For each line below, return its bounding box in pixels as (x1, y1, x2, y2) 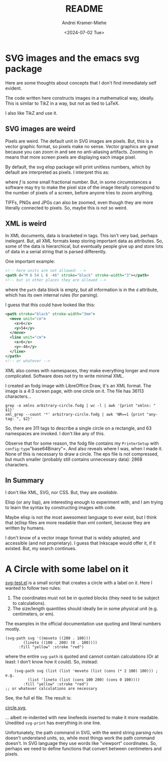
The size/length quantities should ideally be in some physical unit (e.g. (12, 605, 158, 612)
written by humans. (5, 525, 45, 531)
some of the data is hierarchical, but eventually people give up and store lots (5, 243, 163, 249)
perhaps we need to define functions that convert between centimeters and (5, 746, 162, 752)
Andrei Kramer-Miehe (62, 20, 107, 26)
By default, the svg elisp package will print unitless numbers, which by (5, 164, 151, 170)
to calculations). (12, 600, 46, 606)
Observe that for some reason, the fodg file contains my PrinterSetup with (5, 440, 159, 446)
